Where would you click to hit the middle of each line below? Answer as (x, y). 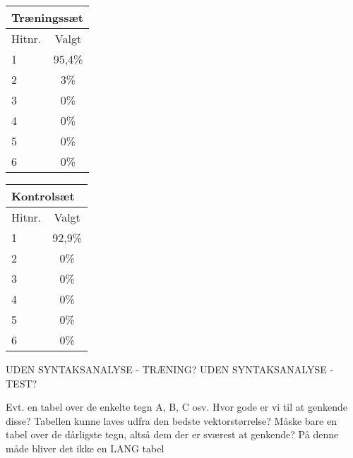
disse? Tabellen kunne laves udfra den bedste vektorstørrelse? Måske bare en (171, 420)
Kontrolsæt (43, 196)
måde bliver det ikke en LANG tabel (85, 448)
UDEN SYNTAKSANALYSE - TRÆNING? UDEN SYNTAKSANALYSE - (170, 369)
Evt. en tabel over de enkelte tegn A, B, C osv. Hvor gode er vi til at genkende (176, 407)
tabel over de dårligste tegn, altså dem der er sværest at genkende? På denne (172, 434)
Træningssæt (47, 17)
